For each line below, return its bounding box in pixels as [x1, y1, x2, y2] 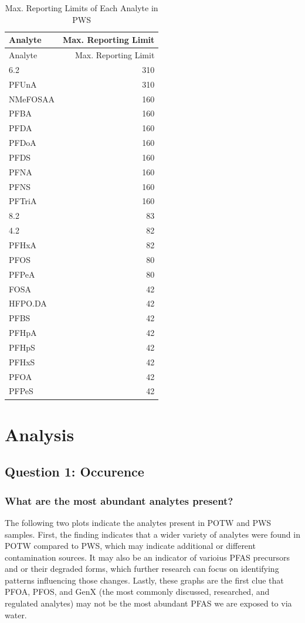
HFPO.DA [9, 297, 47, 309]
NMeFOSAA [9, 92, 55, 105]
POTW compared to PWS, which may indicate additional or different [5, 539, 256, 552]
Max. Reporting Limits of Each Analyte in [5, 2, 158, 14]
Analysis [5, 422, 74, 446]
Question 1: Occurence [5, 462, 144, 481]
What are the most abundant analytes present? [5, 493, 233, 508]
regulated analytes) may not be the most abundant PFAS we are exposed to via [5, 597, 292, 609]
